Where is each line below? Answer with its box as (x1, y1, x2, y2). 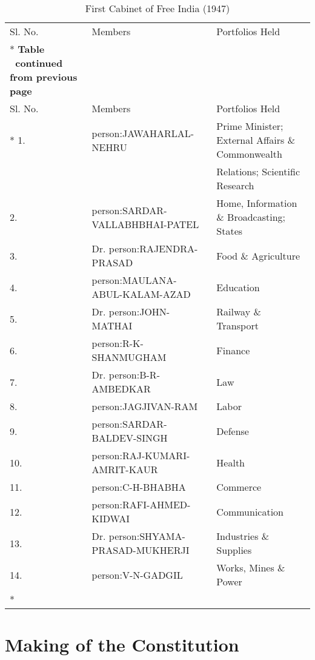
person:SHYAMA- (108, 529, 185, 543)
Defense (216, 423, 249, 438)
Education (216, 280, 260, 294)
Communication (216, 504, 284, 519)
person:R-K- (91, 336, 144, 350)
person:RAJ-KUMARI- (91, 448, 190, 462)
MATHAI (91, 318, 133, 332)
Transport (216, 318, 259, 332)
